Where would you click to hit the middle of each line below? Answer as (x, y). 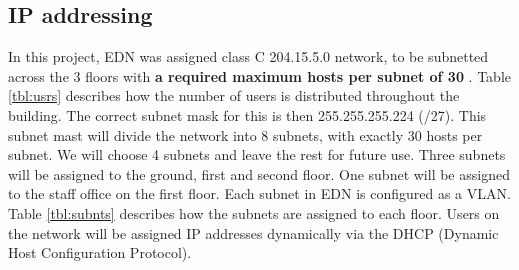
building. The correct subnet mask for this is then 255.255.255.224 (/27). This (247, 114)
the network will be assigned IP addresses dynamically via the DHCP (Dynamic (253, 232)
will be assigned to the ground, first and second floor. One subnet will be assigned (259, 173)
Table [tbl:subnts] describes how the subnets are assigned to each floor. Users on (254, 212)
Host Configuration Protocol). (100, 252)
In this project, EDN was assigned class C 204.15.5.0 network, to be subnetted (248, 56)
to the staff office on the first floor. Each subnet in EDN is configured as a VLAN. (259, 193)
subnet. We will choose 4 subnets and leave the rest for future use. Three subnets (257, 154)
